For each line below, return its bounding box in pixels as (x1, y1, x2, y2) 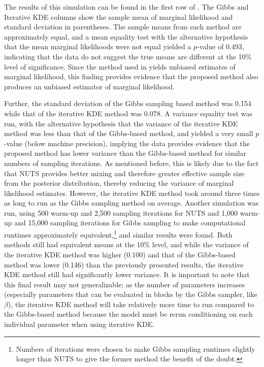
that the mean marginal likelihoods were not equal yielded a (4, 41, 191, 52)
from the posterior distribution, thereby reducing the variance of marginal (4, 178, 234, 188)
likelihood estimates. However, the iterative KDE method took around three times (4, 187, 260, 198)
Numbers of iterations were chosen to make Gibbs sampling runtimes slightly (16, 343, 255, 354)
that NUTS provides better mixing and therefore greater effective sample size (4, 168, 245, 178)
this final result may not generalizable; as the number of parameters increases (4, 279, 245, 289)
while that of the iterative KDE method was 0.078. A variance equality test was (4, 108, 253, 118)
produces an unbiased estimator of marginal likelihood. (4, 81, 175, 91)
